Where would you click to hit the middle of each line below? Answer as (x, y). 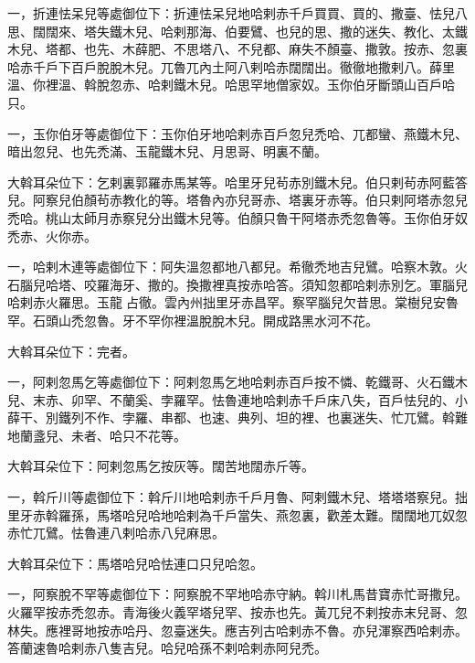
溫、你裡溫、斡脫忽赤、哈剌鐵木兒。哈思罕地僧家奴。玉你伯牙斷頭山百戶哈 (231, 85)
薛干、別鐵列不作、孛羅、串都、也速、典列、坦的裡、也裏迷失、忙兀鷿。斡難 (237, 417)
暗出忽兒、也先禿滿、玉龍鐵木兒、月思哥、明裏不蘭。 (167, 151)
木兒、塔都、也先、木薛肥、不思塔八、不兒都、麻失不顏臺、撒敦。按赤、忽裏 (237, 49)
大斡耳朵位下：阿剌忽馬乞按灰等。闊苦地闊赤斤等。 (161, 466)
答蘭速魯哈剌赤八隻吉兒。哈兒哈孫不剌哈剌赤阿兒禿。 (167, 648)
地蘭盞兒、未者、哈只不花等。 (97, 435)
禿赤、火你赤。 (52, 235)
